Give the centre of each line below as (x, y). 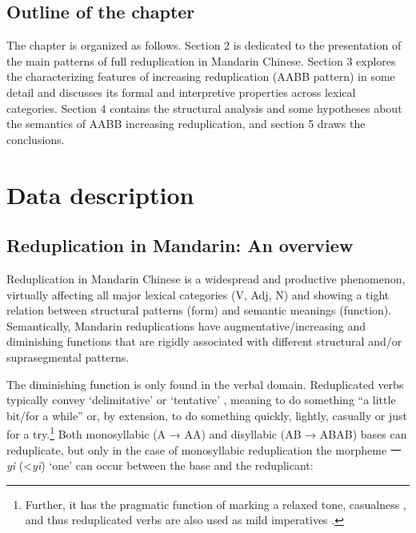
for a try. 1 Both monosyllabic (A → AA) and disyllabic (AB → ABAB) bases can (207, 433)
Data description (100, 194)
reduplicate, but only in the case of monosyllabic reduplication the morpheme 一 (204, 449)
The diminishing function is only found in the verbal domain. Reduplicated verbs (205, 384)
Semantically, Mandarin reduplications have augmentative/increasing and (186, 325)
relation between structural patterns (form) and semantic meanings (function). (199, 310)
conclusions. (36, 139)
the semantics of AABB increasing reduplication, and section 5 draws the (186, 124)
